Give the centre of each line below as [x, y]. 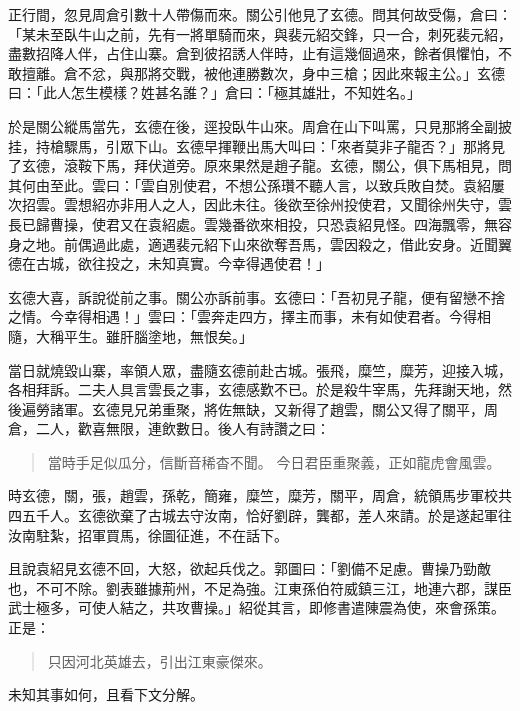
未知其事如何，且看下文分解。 [106, 694]
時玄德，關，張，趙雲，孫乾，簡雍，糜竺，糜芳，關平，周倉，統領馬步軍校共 [260, 495]
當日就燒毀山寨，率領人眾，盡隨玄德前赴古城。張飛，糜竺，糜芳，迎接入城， [260, 369]
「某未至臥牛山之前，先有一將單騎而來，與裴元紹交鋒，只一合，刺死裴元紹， [260, 33]
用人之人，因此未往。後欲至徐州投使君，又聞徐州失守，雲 [322, 204]
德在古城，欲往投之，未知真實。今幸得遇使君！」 [169, 263]
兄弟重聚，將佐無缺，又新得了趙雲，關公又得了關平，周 [315, 408]
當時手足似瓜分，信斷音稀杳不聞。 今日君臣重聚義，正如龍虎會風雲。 [274, 461]
